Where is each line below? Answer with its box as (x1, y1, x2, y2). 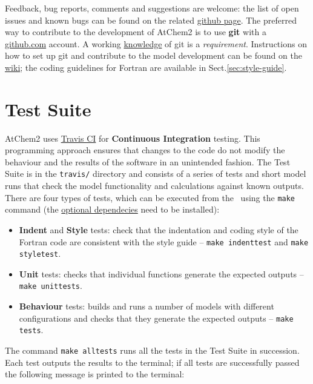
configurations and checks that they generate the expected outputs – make (19, 311, 294, 324)
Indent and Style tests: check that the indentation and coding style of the (19, 223, 298, 236)
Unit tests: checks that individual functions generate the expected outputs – (19, 267, 304, 280)
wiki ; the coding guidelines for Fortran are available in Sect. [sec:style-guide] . (5, 61, 287, 73)
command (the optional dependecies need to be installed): (5, 203, 220, 216)
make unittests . (19, 279, 82, 292)
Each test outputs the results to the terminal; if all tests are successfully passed (5, 356, 300, 368)
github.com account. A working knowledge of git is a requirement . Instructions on (5, 37, 307, 50)
